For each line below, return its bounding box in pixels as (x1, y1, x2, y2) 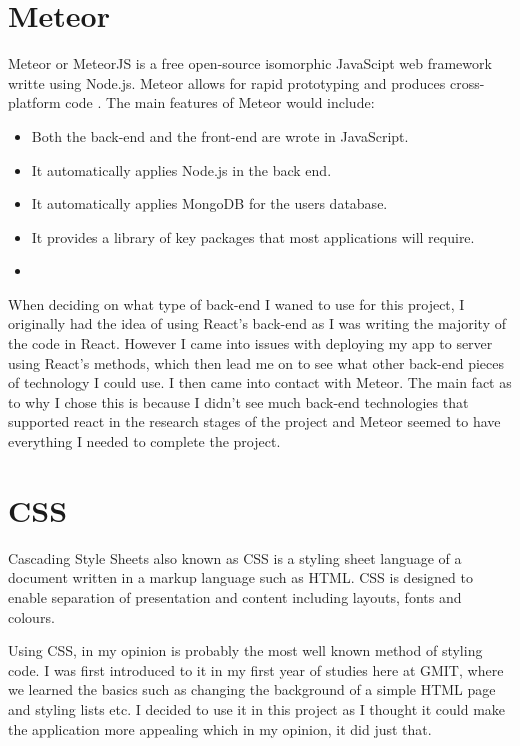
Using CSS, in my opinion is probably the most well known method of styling (8, 640, 483, 661)
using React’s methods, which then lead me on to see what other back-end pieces (8, 352, 504, 373)
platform (8, 92, 61, 113)
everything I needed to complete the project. (8, 431, 281, 452)
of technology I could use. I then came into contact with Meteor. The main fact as (8, 372, 512, 393)
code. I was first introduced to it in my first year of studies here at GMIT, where (8, 659, 504, 680)
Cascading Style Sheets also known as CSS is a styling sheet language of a (8, 547, 462, 568)
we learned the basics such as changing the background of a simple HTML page (8, 679, 496, 700)
